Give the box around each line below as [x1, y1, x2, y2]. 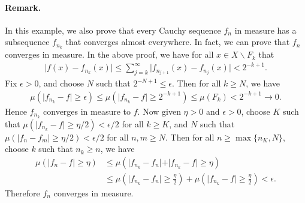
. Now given [137, 105, 181, 117]
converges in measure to [43, 105, 131, 117]
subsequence [5, 35, 50, 48]
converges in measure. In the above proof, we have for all [5, 48, 214, 61]
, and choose [38, 77, 84, 89]
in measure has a [234, 23, 297, 36]
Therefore [5, 186, 40, 199]
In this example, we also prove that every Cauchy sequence [5, 23, 221, 36]
